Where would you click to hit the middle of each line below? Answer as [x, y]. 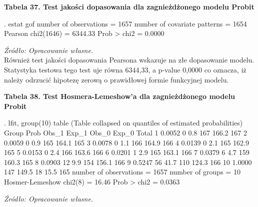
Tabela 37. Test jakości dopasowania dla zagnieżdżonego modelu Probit [129, 6]
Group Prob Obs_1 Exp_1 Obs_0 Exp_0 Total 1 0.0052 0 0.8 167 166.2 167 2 [125, 132]
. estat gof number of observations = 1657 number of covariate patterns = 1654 [125, 23]
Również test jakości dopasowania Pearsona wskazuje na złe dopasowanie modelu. [129, 60]
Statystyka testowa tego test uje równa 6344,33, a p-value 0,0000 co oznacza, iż [125, 69]
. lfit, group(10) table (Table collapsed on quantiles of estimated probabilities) [123, 123]
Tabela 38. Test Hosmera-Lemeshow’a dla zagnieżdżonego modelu [120, 96]
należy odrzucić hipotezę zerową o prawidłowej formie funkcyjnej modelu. [116, 79]
